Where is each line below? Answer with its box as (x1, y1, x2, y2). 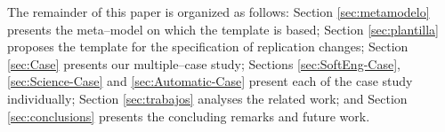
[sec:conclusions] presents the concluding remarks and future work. (7, 106, 370, 125)
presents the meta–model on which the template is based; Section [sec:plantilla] (7, 19, 439, 38)
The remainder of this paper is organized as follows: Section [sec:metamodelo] (7, 3, 430, 20)
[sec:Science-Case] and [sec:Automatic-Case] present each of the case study (7, 72, 413, 90)
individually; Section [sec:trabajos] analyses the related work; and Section (7, 89, 408, 107)
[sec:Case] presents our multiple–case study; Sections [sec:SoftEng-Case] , (7, 54, 400, 73)
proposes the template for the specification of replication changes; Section (7, 37, 409, 56)
